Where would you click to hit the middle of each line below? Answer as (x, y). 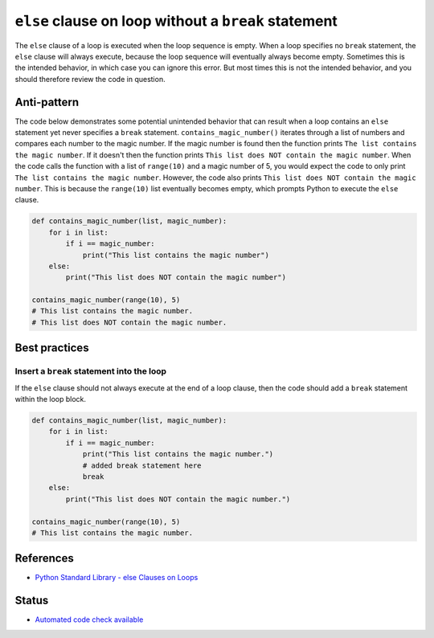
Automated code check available (89, 620)
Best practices (52, 348)
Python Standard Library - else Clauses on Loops (117, 578)
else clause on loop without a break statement (176, 21)
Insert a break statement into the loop (91, 371)
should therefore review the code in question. (90, 79)
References (44, 558)
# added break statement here (142, 465)
